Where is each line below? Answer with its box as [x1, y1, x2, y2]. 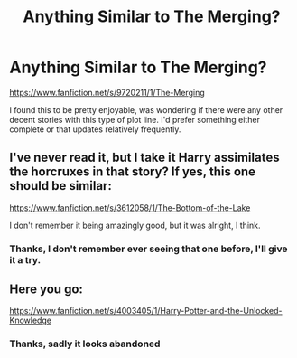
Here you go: [9, 282, 84, 297]
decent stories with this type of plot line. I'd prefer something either [9, 114, 260, 125]
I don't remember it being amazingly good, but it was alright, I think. [9, 220, 261, 231]
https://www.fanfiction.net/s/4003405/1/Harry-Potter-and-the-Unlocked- [9, 306, 283, 316]
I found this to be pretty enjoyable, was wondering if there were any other [9, 104, 283, 115]
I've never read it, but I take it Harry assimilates [9, 150, 280, 165]
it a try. [9, 253, 42, 266]
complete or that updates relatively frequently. [9, 124, 181, 135]
